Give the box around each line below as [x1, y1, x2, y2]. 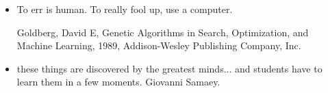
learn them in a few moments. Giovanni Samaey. [16, 75, 220, 89]
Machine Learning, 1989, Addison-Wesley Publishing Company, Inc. [16, 38, 301, 53]
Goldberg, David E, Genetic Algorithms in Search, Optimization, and [16, 25, 309, 39]
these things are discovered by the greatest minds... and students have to [16, 61, 323, 75]
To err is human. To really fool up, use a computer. [16, 2, 233, 16]
